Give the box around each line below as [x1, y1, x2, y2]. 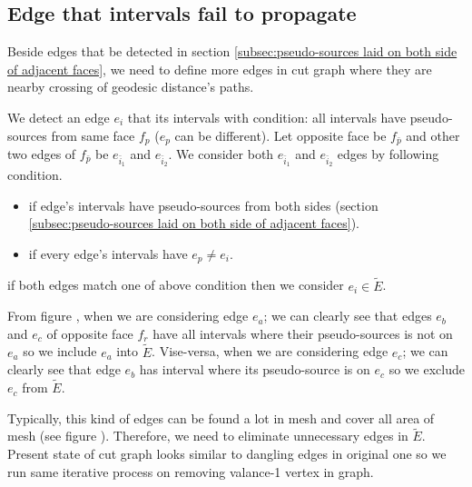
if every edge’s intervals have [28, 243, 188, 263]
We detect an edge [7, 107, 110, 126]
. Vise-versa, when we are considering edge [152, 342, 388, 361]
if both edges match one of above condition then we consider [7, 275, 344, 294]
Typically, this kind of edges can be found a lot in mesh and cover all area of [7, 408, 435, 427]
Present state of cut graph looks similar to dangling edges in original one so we [7, 444, 447, 463]
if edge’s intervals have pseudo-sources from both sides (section [28, 195, 379, 214]
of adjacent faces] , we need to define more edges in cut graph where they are [7, 59, 432, 78]
